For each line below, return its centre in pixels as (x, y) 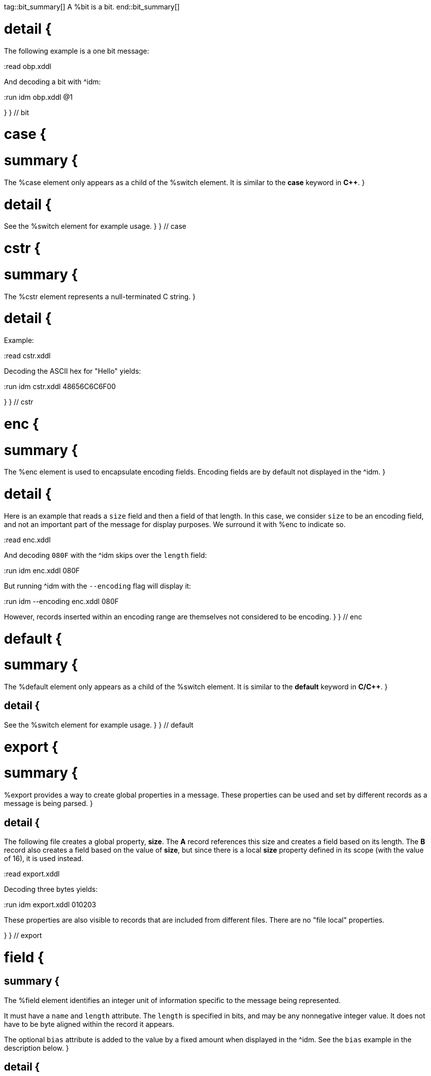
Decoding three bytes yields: (51, 889)
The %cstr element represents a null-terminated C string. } (100, 296)
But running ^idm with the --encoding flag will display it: (98, 586)
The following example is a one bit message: (77, 51)
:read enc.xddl (28, 539)
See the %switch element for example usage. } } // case (95, 226)
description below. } (36, 1048)
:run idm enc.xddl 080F (42, 570)
